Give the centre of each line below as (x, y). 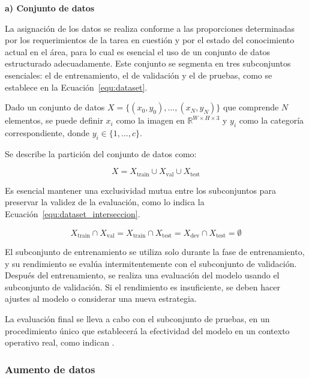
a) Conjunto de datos (50, 8)
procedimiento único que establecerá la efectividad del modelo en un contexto (147, 330)
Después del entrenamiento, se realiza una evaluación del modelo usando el (142, 275)
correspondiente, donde (47, 132)
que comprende (251, 107)
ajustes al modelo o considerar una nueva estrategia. (101, 298)
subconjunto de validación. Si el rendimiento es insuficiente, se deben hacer (142, 286)
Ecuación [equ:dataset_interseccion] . (73, 213)
